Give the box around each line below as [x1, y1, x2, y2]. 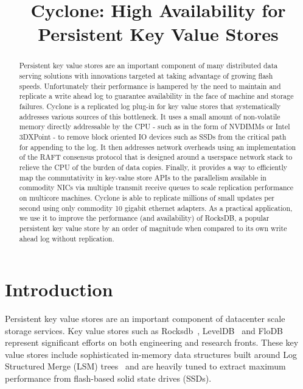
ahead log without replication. [19, 233, 114, 243]
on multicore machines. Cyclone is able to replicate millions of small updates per [19, 192, 275, 202]
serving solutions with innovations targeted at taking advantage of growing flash [19, 71, 273, 81]
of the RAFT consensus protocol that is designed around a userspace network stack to [19, 152, 293, 162]
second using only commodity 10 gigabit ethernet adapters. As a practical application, [19, 202, 293, 213]
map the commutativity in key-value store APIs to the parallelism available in [19, 172, 266, 182]
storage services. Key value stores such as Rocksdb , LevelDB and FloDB [5, 324, 284, 337]
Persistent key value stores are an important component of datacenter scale [5, 312, 285, 325]
